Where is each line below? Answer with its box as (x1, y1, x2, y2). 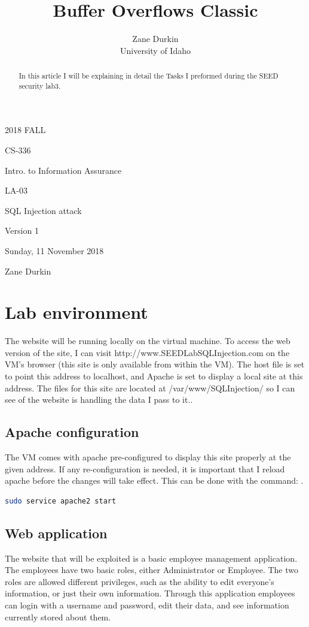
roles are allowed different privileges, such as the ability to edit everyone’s (5, 575, 274, 587)
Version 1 (5, 224, 39, 237)
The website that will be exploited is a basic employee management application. (5, 551, 298, 564)
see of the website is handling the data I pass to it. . (5, 393, 193, 406)
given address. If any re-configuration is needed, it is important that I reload (5, 462, 285, 475)
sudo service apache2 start (5, 496, 117, 505)
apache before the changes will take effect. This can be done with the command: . (5, 474, 304, 487)
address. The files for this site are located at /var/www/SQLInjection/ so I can (5, 381, 295, 394)
